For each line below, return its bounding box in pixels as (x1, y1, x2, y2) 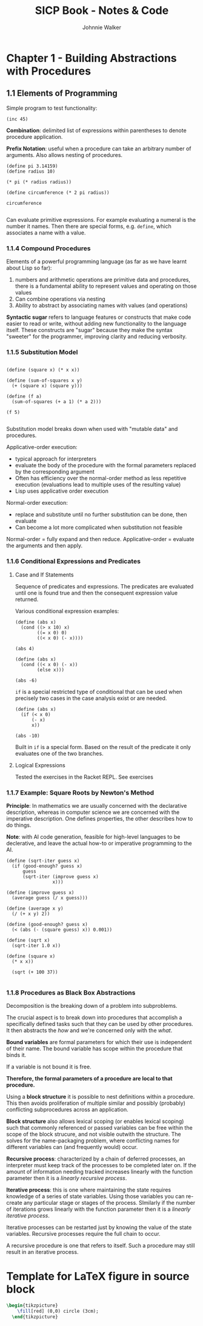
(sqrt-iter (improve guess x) (22, 873, 99, 879)
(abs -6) (15, 677, 38, 684)
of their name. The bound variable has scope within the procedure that (6, 1045, 183, 1052)
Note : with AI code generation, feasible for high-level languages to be (6, 833, 181, 840)
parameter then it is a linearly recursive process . (6, 1174, 127, 1182)
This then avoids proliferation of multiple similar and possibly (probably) (6, 1099, 186, 1107)
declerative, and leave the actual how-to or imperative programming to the (6, 839, 192, 847)
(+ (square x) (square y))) (12, 383, 83, 389)
